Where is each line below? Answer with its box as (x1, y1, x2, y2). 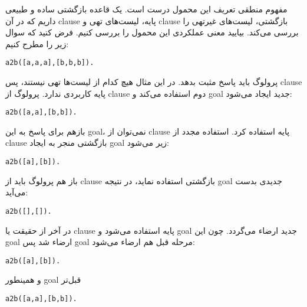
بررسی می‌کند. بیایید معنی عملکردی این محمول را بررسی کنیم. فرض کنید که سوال (5, 26, 299, 38)
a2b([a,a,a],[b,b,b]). (5, 58, 94, 67)
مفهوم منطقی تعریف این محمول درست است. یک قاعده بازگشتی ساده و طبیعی (5, 3, 288, 15)
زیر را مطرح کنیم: (5, 37, 69, 50)
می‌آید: (5, 186, 28, 198)
